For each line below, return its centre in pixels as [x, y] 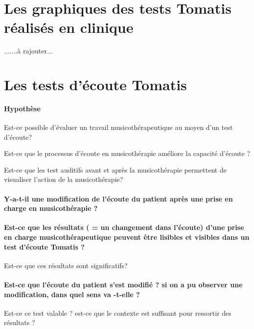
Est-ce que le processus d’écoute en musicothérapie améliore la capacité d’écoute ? [127, 153]
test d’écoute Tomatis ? [44, 246]
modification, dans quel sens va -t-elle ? [72, 294]
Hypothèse [22, 108]
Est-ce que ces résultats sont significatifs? [66, 265]
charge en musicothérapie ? [51, 208]
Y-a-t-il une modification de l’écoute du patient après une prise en [118, 198]
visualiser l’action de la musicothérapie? [64, 179]
